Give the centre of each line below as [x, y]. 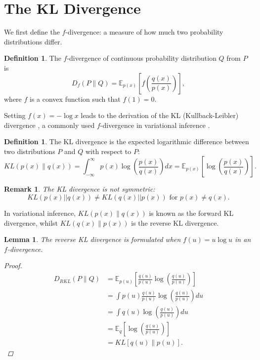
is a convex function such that [75, 99]
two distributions [30, 151]
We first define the [32, 32]
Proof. [13, 265]
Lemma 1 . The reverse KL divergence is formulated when [92, 239]
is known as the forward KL [191, 213]
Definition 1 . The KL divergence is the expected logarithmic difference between [127, 141]
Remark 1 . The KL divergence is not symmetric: [80, 189]
